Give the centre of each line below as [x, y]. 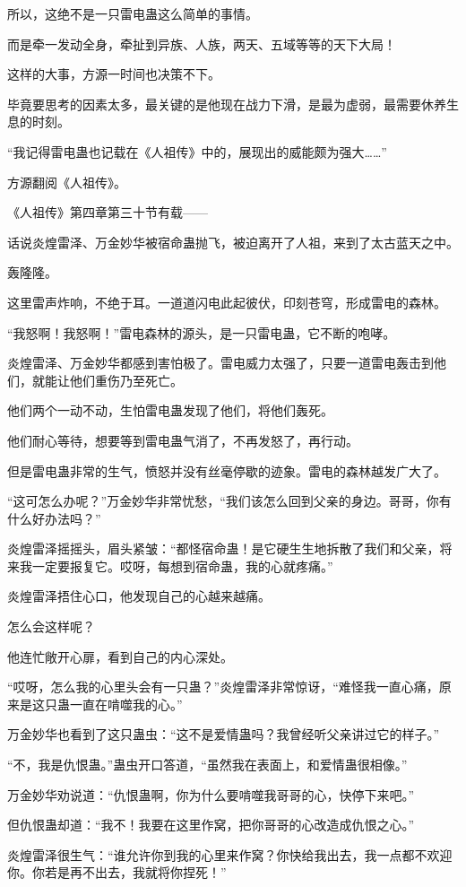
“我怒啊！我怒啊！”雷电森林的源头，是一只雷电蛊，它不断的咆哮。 [202, 332]
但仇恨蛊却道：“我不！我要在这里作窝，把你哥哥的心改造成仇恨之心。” [211, 825]
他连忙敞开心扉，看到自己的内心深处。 [120, 656]
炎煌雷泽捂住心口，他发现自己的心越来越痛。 [139, 596]
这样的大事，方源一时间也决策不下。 [114, 74]
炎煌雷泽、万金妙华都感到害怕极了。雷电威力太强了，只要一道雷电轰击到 [220, 363]
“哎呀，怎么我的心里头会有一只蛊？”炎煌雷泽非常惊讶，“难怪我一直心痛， [223, 687]
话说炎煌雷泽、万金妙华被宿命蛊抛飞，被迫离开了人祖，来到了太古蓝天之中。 [233, 242]
